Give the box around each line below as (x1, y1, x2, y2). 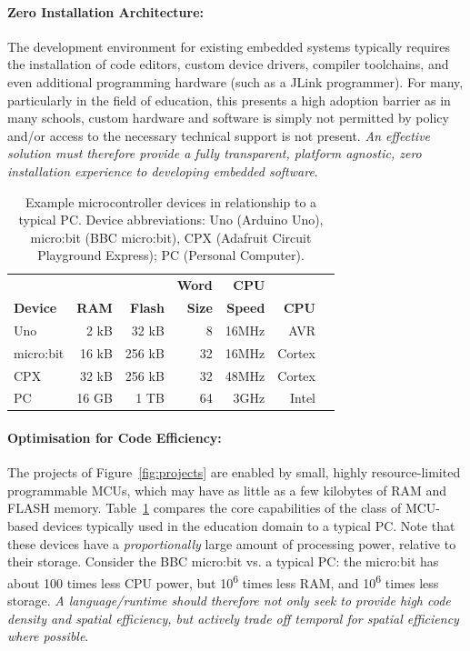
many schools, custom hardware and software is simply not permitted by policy (7, 108, 449, 127)
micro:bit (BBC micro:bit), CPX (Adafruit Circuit (30, 227, 312, 246)
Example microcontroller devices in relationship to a (25, 192, 317, 211)
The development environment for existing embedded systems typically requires (7, 36, 451, 55)
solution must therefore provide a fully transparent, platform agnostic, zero (7, 144, 422, 163)
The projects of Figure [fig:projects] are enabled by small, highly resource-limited (7, 463, 461, 482)
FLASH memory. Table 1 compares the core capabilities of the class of (7, 498, 402, 517)
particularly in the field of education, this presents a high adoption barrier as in (7, 90, 451, 109)
